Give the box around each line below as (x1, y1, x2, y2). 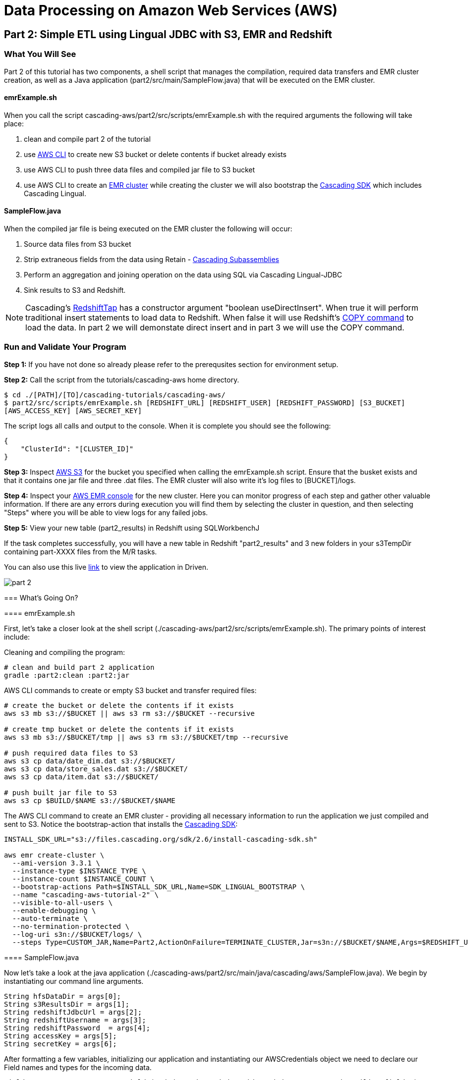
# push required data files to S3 (4, 749, 138, 757)
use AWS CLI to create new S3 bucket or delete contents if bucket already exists (24, 150, 287, 159)
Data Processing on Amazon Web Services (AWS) (4, 2, 338, 19)
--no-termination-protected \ (12, 922, 129, 930)
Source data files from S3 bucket (24, 239, 131, 248)
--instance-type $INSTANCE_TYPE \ (12, 866, 146, 875)
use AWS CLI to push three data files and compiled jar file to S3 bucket (24, 165, 255, 174)
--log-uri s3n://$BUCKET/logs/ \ (12, 930, 142, 938)
